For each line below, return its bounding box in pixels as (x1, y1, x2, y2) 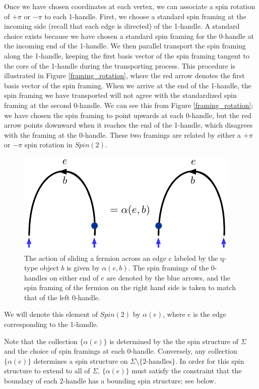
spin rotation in (24, 139, 73, 150)
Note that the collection (4, 336, 78, 346)
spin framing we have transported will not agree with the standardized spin (4, 90, 237, 100)
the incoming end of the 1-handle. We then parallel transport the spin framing (4, 40, 246, 51)
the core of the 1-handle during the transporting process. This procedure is (4, 60, 235, 71)
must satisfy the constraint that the (132, 365, 242, 376)
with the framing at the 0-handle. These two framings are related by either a (4, 129, 241, 140)
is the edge (193, 309, 226, 319)
